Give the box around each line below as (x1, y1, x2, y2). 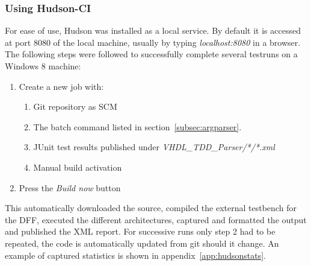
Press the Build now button (19, 181, 121, 194)
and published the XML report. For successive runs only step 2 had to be (5, 225, 276, 238)
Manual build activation (33, 160, 122, 173)
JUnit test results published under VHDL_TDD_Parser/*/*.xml (33, 141, 275, 153)
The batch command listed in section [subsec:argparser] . (33, 120, 242, 133)
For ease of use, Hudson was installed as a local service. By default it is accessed (5, 24, 301, 37)
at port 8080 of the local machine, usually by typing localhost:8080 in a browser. (5, 36, 301, 48)
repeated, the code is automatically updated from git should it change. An (5, 236, 279, 249)
